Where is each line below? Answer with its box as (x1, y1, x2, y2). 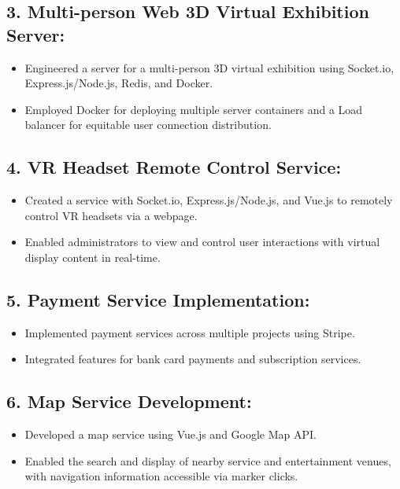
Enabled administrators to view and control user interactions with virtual (24, 233, 380, 250)
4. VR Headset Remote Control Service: (6, 155, 342, 179)
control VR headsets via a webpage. (24, 207, 198, 223)
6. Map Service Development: (6, 389, 252, 414)
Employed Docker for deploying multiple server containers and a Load (24, 101, 363, 117)
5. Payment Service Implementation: (6, 287, 310, 311)
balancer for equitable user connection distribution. (24, 116, 272, 133)
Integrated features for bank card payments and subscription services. (24, 351, 361, 367)
